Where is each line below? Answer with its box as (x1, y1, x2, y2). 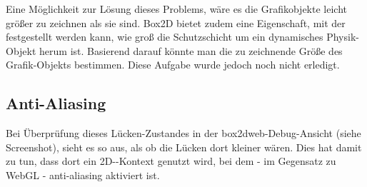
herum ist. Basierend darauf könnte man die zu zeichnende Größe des (39, 43, 343, 58)
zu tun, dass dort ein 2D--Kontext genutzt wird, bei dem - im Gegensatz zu (6, 153, 336, 168)
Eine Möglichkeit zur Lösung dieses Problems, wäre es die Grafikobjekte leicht (6, 1, 347, 16)
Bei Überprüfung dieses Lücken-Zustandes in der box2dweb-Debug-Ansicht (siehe (6, 126, 361, 141)
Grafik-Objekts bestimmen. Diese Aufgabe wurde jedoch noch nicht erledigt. (6, 57, 340, 72)
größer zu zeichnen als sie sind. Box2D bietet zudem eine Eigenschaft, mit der (6, 15, 346, 30)
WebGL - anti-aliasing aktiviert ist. (6, 167, 160, 182)
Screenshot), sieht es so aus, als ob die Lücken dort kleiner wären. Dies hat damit (6, 139, 362, 154)
